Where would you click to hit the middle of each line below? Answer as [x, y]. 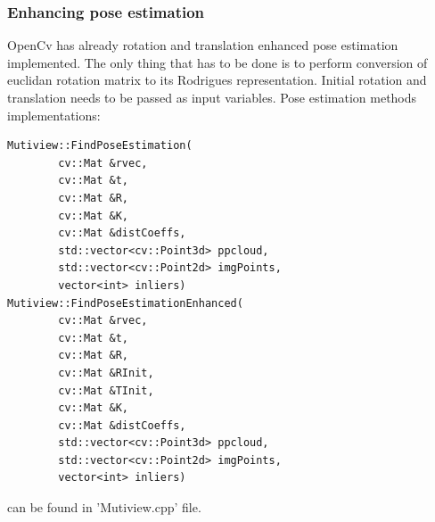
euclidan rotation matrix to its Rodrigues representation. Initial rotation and [217, 80]
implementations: [54, 115]
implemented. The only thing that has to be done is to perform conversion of [217, 62]
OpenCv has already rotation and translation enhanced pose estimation [203, 45]
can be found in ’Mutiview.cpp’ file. [104, 507]
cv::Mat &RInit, [106, 373]
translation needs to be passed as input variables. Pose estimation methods [212, 97]
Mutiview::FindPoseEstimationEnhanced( [125, 303]
